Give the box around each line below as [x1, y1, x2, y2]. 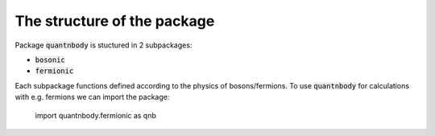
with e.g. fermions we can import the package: [14, 93, 170, 102]
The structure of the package [14, 12, 215, 30]
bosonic [35, 55, 66, 64]
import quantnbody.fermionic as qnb [35, 110, 157, 120]
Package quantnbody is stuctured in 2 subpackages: [14, 40, 193, 50]
